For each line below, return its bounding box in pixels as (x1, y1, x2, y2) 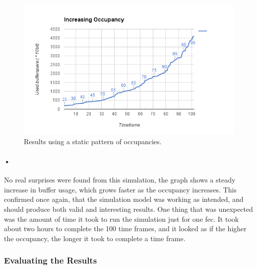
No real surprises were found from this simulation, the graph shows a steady (4, 175, 236, 185)
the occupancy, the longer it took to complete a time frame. (4, 233, 186, 243)
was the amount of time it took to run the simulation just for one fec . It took (4, 213, 239, 224)
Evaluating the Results (4, 254, 97, 267)
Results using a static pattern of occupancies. (24, 136, 162, 146)
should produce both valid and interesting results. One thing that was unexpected (4, 203, 253, 214)
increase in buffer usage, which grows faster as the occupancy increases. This (4, 184, 237, 194)
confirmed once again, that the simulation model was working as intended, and (4, 194, 244, 204)
